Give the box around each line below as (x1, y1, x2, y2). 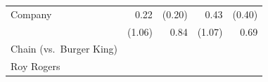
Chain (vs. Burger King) (11, 41, 118, 56)
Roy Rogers (11, 59, 60, 74)
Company (11, 6, 52, 21)
